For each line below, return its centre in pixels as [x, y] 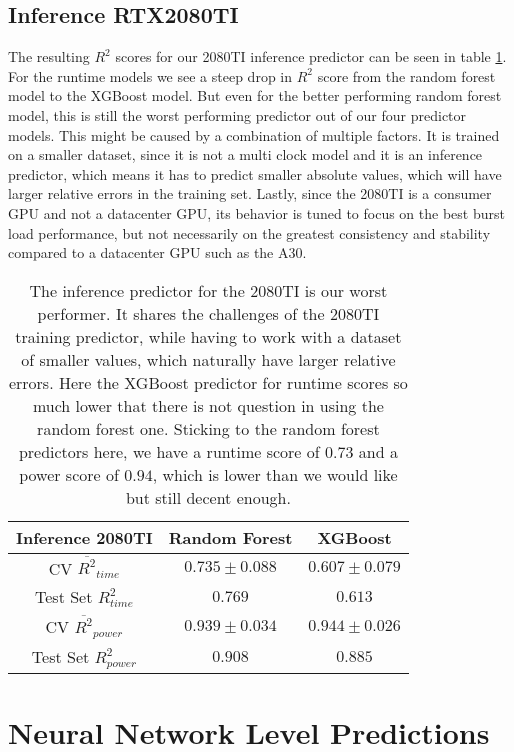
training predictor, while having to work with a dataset [208, 336]
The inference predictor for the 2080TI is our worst [208, 290]
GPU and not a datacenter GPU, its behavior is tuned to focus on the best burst [256, 212]
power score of [69, 474]
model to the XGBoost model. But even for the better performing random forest [255, 95]
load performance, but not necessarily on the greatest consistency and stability [249, 232]
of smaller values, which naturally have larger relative [208, 359]
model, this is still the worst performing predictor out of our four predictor [237, 114]
